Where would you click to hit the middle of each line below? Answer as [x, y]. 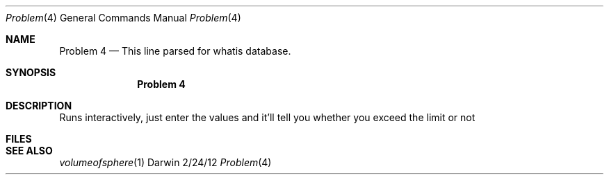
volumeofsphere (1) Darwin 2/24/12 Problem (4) [165, 162]
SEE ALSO [29, 151]
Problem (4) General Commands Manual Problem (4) [123, 18]
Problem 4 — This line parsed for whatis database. [175, 51]
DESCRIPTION [39, 106]
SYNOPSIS [31, 72]
